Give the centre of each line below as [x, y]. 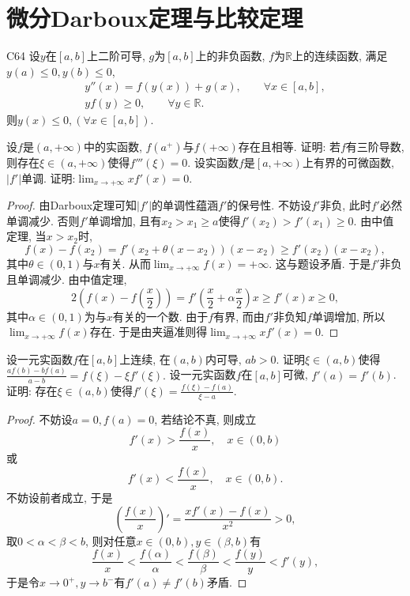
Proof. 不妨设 [39, 419]
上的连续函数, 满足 [340, 56]
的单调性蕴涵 [185, 205]
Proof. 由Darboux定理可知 [72, 205]
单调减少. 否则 [43, 220]
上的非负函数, [230, 56]
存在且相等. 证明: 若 [289, 146]
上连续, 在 [145, 358]
